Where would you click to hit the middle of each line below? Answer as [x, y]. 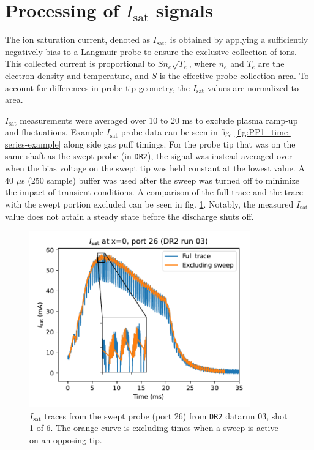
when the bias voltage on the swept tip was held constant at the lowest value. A [155, 168]
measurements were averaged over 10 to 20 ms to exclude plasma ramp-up [159, 120]
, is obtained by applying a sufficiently [237, 39]
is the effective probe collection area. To [234, 75]
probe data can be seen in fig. [177, 132]
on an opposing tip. [66, 439]
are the [271, 63]
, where [203, 63]
